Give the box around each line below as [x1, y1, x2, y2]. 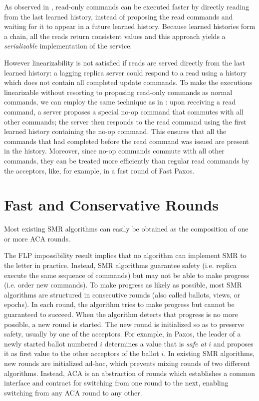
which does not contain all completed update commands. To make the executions [4, 77, 253, 87]
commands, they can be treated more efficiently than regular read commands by [4, 155, 250, 165]
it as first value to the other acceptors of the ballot [4, 348, 159, 358]
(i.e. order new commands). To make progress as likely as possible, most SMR [4, 279, 242, 290]
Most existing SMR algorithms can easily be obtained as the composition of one [4, 223, 249, 234]
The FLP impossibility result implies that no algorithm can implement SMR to [4, 250, 247, 260]
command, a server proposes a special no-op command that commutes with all [4, 106, 244, 116]
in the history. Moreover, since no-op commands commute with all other [4, 145, 225, 156]
